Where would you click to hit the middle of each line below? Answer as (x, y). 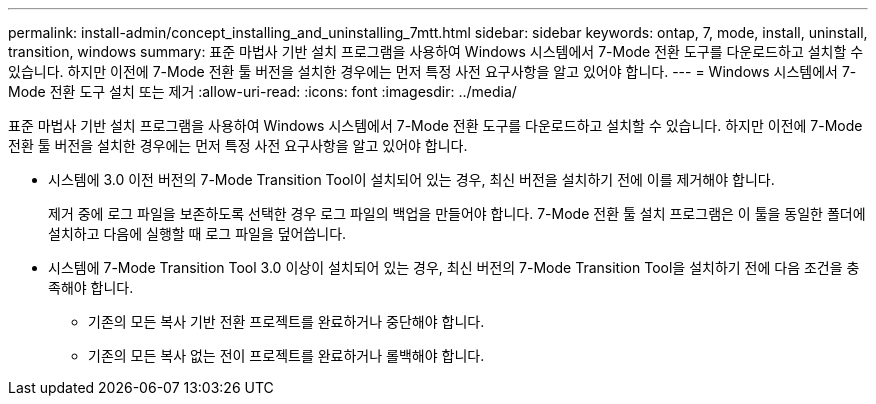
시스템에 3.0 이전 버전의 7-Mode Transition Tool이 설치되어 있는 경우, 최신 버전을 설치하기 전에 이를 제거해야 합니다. (411, 179)
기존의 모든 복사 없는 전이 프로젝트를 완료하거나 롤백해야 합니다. (286, 355)
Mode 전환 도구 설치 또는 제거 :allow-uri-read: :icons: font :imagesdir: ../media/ (262, 91)
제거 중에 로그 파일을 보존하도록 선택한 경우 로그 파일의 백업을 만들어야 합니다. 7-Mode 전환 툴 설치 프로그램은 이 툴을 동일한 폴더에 (457, 213)
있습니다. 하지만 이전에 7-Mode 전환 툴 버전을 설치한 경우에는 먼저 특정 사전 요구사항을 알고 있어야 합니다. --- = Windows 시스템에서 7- (432, 71)
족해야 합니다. (91, 287)
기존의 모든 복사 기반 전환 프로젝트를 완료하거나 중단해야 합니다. (286, 321)
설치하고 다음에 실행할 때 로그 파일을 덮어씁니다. (197, 233)
